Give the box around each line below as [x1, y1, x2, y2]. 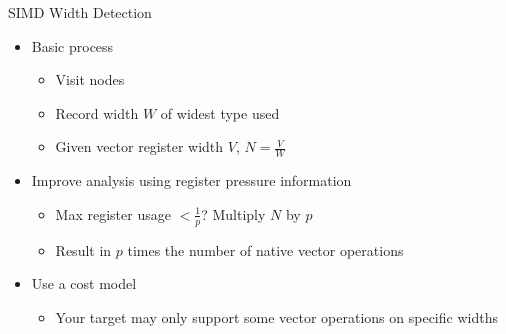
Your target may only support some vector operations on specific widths [55, 306, 498, 327]
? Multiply [201, 203, 266, 224]
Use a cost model [31, 273, 137, 294]
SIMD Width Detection [8, 2, 152, 22]
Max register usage [55, 203, 171, 224]
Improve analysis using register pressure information [31, 170, 352, 191]
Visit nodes [55, 69, 125, 90]
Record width [55, 102, 139, 123]
